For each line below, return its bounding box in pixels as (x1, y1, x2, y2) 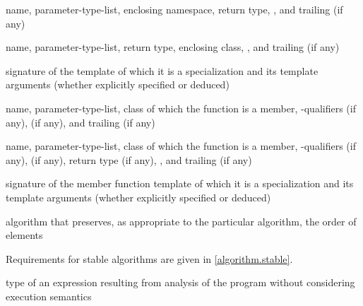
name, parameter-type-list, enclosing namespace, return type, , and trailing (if (6, 2, 343, 16)
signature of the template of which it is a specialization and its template (6, 63, 319, 78)
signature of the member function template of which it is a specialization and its (6, 176, 354, 191)
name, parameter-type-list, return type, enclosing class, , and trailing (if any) (6, 40, 340, 54)
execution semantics (6, 288, 92, 303)
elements (6, 228, 43, 242)
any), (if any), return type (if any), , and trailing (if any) (6, 152, 252, 167)
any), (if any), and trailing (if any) (6, 114, 155, 129)
